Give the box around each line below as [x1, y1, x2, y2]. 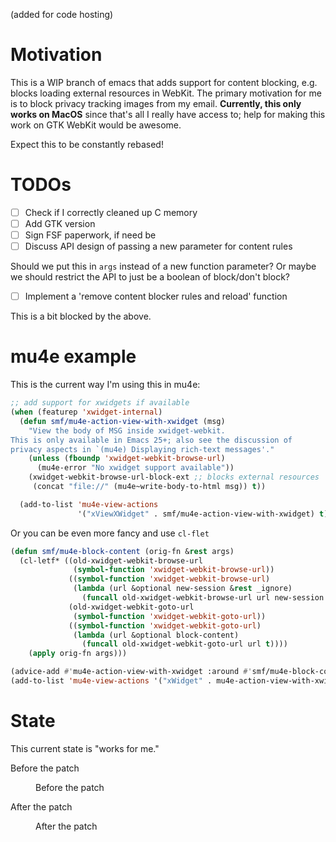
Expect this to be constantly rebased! [10, 138, 164, 150]
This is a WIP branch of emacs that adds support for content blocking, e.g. [10, 76, 318, 88]
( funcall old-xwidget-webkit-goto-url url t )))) [81, 639, 288, 649]
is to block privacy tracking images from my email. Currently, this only [10, 97, 302, 109]
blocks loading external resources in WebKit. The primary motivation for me [10, 87, 322, 99]
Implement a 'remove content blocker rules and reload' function [24, 290, 288, 303]
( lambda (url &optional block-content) [73, 630, 240, 640]
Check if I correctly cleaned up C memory [24, 206, 198, 218]
